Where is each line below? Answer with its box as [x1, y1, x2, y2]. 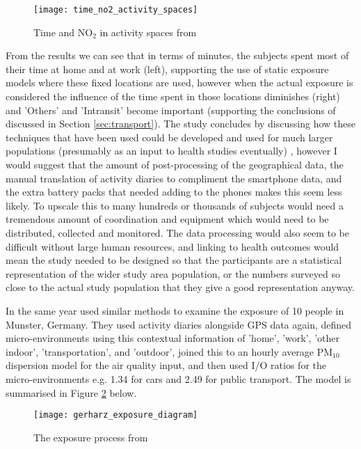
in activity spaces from [99, 24, 197, 39]
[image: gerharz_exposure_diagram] [33, 410, 198, 420]
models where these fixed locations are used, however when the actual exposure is [6, 75, 353, 90]
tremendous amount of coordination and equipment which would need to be [6, 212, 329, 226]
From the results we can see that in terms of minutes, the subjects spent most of [6, 48, 349, 63]
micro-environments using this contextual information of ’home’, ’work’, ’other [6, 331, 339, 345]
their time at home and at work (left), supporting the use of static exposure [6, 61, 329, 76]
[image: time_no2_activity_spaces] [33, 5, 198, 15]
